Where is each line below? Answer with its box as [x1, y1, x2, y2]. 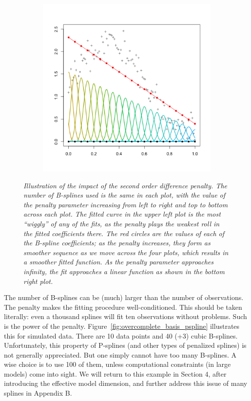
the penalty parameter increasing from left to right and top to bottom [23, 199, 228, 209]
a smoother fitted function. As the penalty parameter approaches [23, 257, 214, 267]
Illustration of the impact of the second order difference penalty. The [23, 180, 227, 190]
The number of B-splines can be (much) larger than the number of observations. [4, 292, 244, 302]
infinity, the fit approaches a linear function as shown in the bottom [23, 266, 225, 276]
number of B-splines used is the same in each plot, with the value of [23, 190, 226, 200]
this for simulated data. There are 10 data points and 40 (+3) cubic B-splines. [4, 330, 238, 341]
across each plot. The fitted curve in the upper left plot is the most [23, 209, 221, 219]
